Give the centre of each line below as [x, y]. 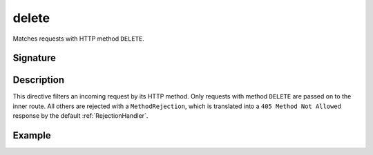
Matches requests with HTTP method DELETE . [78, 39]
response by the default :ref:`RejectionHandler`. [80, 116]
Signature [35, 58]
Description [39, 80]
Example [32, 135]
